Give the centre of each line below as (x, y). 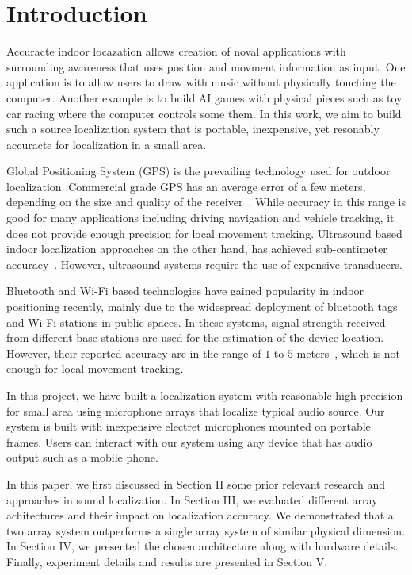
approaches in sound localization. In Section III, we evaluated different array (192, 499)
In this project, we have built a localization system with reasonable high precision (205, 395)
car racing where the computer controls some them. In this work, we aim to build (204, 113)
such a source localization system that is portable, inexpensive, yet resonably (193, 129)
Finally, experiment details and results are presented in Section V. (167, 561)
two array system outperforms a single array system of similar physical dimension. (206, 530)
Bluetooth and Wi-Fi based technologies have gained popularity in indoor (185, 291)
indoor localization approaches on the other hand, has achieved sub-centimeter (197, 249)
